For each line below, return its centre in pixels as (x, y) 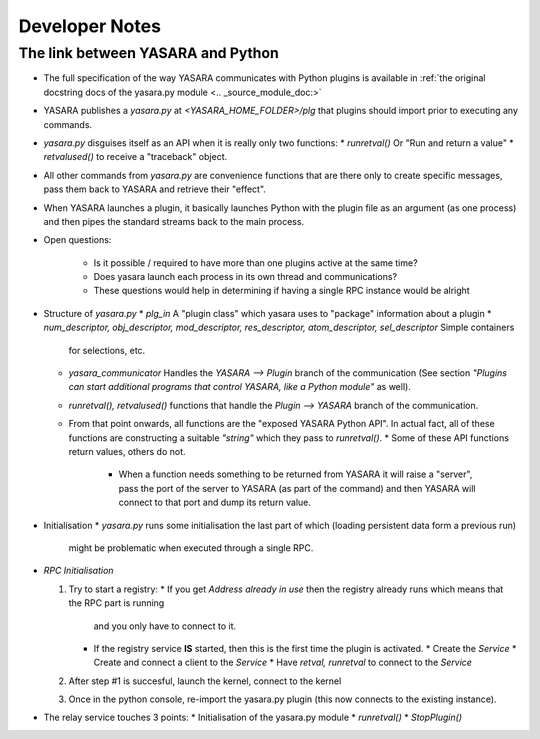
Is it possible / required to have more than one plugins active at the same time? (256, 262)
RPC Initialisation (78, 571)
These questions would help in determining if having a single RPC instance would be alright (281, 291)
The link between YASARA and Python (148, 53)
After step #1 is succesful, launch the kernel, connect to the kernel (205, 681)
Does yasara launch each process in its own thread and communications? (245, 277)
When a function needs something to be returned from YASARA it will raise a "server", (295, 474)
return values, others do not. (127, 451)
